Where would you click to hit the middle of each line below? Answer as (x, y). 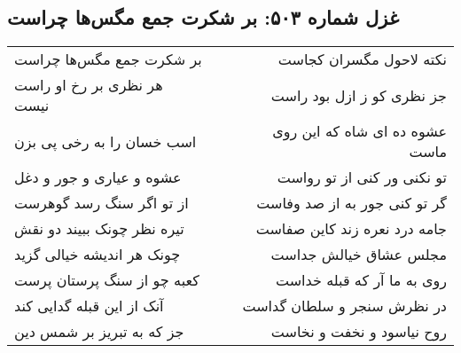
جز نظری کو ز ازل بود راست (359, 95)
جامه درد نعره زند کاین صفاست (351, 229)
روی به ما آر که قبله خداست (361, 280)
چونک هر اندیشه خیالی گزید (98, 255)
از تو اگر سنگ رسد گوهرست (102, 203)
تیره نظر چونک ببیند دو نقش (99, 229)
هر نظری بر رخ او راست (89, 85)
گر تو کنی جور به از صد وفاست (352, 203)
